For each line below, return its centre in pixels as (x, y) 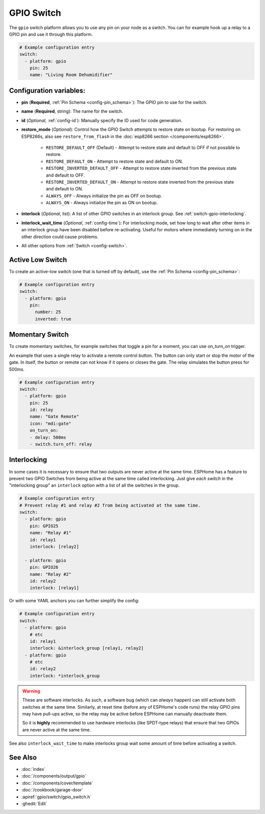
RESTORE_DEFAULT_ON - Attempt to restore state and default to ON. (115, 161)
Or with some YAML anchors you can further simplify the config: (74, 601)
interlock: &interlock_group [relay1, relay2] (87, 648)
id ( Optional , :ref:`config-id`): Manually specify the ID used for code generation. (102, 120)
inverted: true (53, 319)
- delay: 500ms (48, 437)
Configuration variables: (47, 90)
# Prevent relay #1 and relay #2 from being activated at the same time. (110, 505)
